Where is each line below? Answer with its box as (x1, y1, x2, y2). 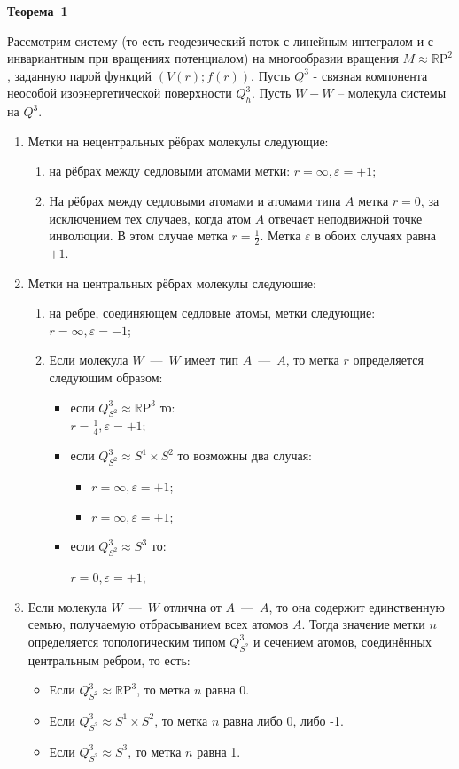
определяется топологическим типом (27, 632, 226, 650)
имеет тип (184, 350, 238, 369)
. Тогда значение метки (301, 615, 425, 633)
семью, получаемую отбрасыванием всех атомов (27, 615, 289, 633)
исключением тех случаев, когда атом (49, 208, 252, 227)
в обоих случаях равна (315, 226, 436, 245)
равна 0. (206, 680, 250, 699)
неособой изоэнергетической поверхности (7, 83, 232, 102)
